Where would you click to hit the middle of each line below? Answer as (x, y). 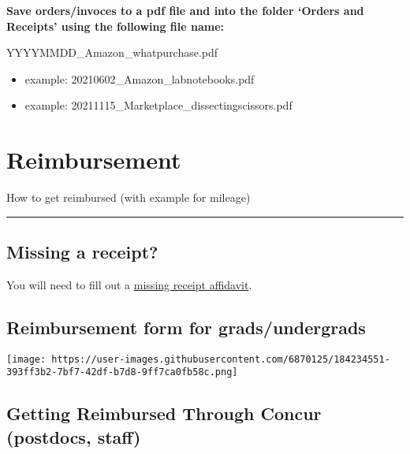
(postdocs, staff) (74, 436)
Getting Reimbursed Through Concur (164, 413)
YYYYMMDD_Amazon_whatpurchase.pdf (112, 52)
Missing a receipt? (82, 252)
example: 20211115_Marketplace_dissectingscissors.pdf (158, 105)
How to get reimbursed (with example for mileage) (129, 197)
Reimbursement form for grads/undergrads (186, 327)
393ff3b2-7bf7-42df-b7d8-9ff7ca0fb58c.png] (122, 372)
